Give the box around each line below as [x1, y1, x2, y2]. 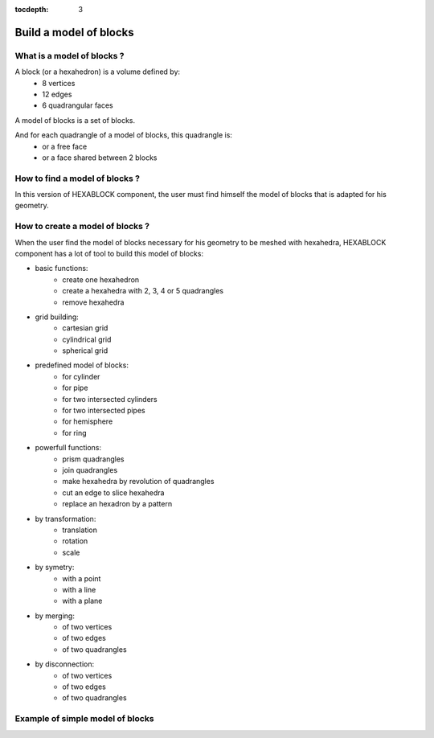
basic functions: [35, 264, 88, 273]
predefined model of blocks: [35, 360, 129, 370]
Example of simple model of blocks [14, 713, 154, 724]
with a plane [62, 596, 103, 606]
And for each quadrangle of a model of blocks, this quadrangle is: [14, 130, 233, 140]
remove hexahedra [62, 297, 125, 307]
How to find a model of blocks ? [14, 173, 141, 184]
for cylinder [62, 371, 100, 381]
